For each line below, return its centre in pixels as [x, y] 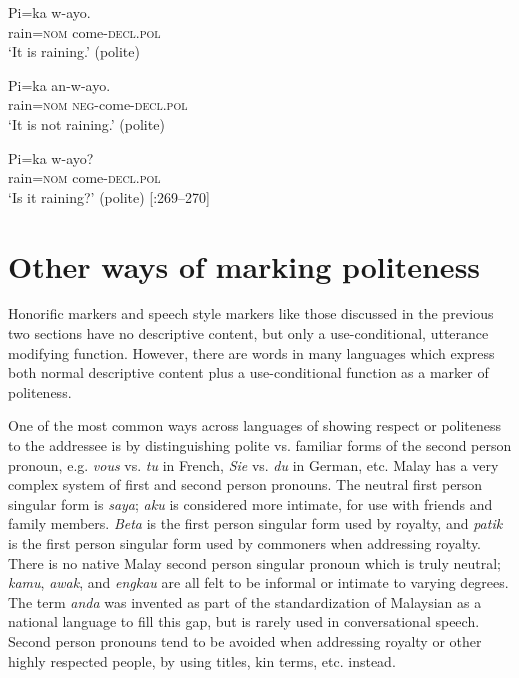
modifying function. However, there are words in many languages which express [251, 352]
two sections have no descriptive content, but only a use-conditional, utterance [248, 333]
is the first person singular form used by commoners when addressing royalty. [245, 543]
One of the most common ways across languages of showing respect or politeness [255, 425]
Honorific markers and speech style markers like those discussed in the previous [251, 313]
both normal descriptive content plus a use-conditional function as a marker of [248, 372]
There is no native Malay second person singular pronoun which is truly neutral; [254, 562]
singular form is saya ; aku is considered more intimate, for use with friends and [250, 503]
